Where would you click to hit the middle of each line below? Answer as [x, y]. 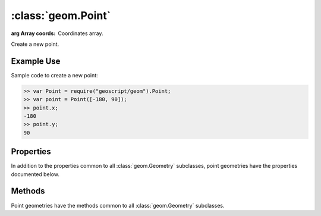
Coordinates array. [81, 33]
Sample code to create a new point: [54, 75]
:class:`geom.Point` [61, 15]
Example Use [36, 61]
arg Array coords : [33, 33]
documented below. [35, 174]
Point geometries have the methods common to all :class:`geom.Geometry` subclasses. [118, 205]
